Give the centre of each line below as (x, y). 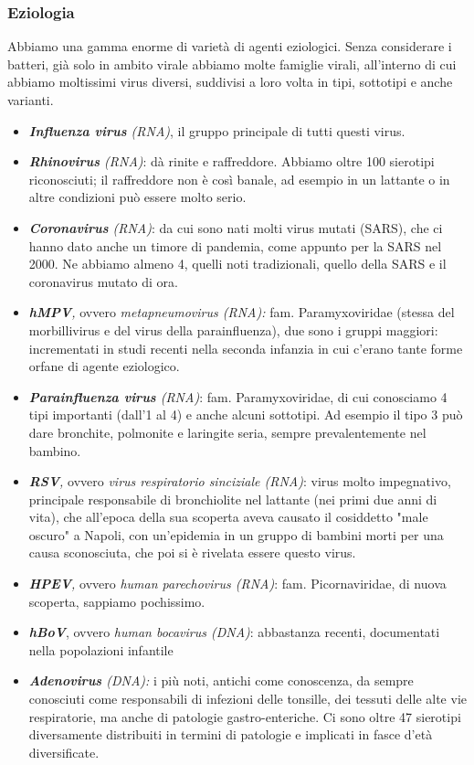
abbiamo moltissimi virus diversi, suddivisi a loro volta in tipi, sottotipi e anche (230, 82)
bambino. (55, 450)
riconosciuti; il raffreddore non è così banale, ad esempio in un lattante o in (239, 179)
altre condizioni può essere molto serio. (137, 197)
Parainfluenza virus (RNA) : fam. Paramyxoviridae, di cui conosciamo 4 (238, 396)
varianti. (31, 100)
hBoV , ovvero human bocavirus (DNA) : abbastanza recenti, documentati (234, 632)
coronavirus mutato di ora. (103, 281)
